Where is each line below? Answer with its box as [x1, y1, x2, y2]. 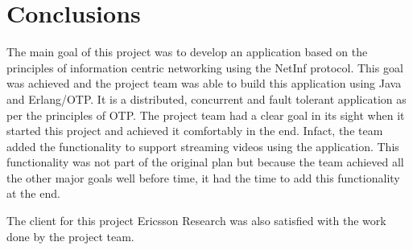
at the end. [6, 185, 60, 202]
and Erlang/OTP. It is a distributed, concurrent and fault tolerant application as [6, 90, 407, 107]
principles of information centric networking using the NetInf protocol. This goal [6, 59, 403, 76]
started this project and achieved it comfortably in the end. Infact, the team [6, 122, 383, 139]
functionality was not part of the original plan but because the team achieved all [6, 154, 404, 170]
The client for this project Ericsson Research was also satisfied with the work [6, 212, 386, 229]
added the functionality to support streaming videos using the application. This [6, 137, 399, 154]
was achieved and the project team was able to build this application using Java [6, 75, 402, 92]
